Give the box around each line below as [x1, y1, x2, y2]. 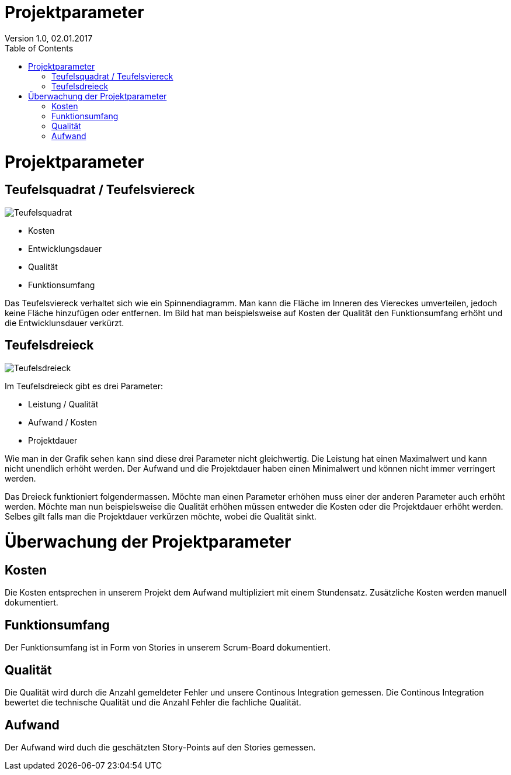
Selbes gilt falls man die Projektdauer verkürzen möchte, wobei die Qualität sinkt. [5, 511, 317, 521]
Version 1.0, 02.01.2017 [5, 33, 93, 43]
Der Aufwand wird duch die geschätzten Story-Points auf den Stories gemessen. [5, 742, 316, 752]
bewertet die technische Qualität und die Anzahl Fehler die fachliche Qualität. [5, 697, 301, 708]
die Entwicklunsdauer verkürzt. [5, 317, 124, 328]
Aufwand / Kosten [28, 417, 97, 427]
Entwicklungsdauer [28, 243, 102, 254]
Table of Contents [5, 43, 74, 53]
